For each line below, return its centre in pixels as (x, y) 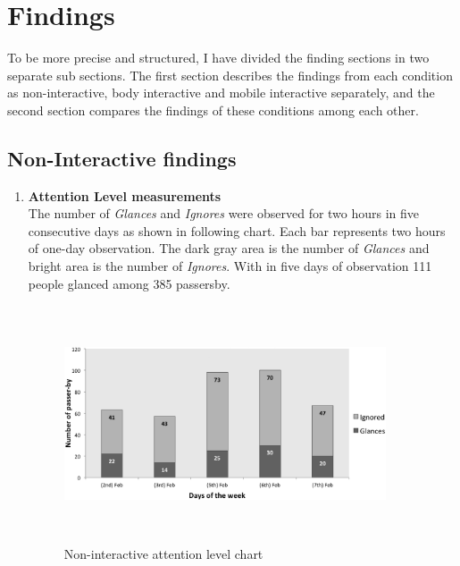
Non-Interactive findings (122, 158)
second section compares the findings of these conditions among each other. (213, 110)
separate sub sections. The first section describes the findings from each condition (230, 75)
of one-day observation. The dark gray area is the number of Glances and (229, 248)
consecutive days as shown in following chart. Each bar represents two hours (237, 230)
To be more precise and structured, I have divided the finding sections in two (218, 58)
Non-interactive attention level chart (163, 554)
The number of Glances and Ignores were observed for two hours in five (224, 213)
